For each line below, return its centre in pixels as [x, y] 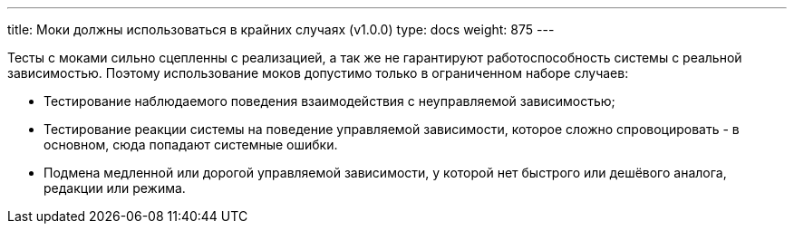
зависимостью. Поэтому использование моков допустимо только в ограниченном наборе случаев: [318, 73]
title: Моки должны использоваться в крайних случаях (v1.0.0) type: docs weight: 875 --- [281, 29]
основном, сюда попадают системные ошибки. [191, 144]
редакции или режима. [115, 188]
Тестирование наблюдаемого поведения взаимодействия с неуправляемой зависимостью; [329, 101]
